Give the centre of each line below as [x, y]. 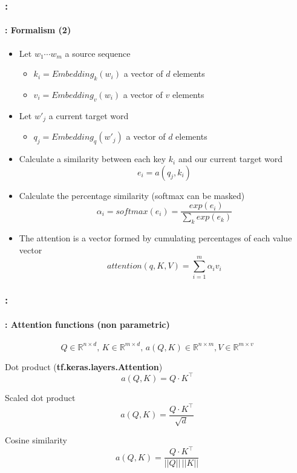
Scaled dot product [40, 397]
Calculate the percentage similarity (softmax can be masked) [132, 195]
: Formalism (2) [38, 30]
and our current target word [230, 159]
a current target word [89, 115]
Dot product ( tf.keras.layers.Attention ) [84, 366]
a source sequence [98, 53]
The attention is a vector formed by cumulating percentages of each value [155, 238]
